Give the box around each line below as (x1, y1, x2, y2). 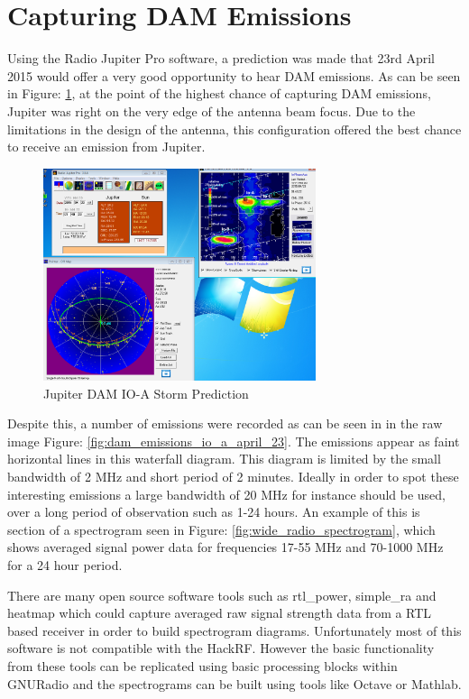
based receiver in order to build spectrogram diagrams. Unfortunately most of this (7, 621, 462, 639)
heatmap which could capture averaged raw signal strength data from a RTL (7, 603, 432, 622)
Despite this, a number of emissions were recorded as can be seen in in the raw (7, 414, 443, 433)
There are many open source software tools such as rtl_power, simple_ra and (7, 585, 437, 604)
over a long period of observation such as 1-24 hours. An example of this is (7, 502, 420, 521)
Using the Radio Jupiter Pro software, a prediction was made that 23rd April (7, 49, 435, 68)
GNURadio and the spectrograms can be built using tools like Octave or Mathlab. (7, 674, 462, 693)
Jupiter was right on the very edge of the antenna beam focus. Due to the (7, 101, 416, 120)
